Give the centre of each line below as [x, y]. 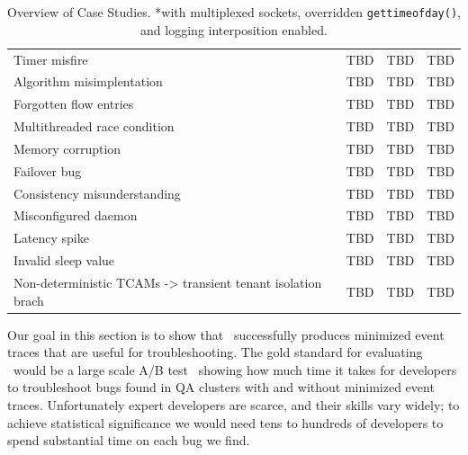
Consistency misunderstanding [97, 193]
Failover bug [48, 170]
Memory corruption [67, 148]
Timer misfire [51, 59]
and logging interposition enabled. [234, 29]
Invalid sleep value [64, 260]
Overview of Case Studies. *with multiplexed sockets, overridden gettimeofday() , [234, 12]
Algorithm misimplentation [88, 81]
